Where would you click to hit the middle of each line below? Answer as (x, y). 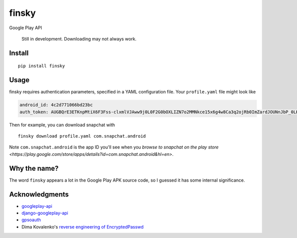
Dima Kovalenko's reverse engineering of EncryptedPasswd (82, 227)
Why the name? (34, 168)
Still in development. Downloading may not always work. (79, 39)
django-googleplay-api (45, 213)
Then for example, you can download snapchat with (62, 125)
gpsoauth (31, 220)
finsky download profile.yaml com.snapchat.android (82, 136)
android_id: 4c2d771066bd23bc (56, 105)
